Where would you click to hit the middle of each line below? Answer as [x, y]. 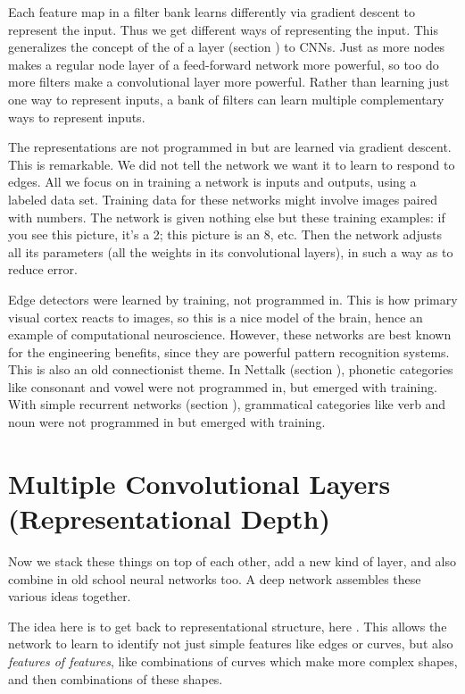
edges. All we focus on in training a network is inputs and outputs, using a [212, 182]
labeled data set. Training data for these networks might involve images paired [223, 199]
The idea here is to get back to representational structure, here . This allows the [228, 626]
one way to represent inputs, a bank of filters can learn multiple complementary [226, 99]
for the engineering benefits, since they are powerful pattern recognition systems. [229, 351]
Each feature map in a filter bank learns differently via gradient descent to [212, 12]
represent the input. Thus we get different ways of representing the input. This [224, 29]
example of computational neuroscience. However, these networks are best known [230, 334]
